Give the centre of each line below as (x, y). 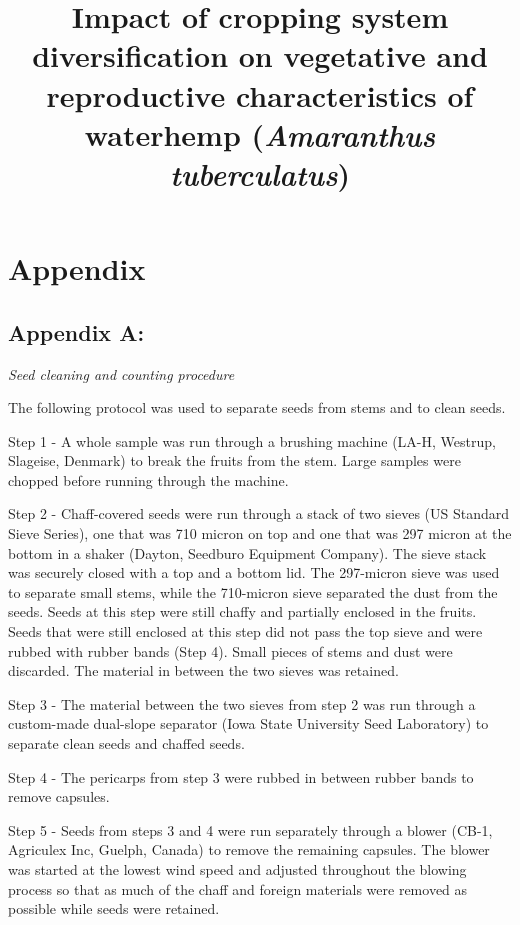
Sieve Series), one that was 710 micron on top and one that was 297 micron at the (260, 533)
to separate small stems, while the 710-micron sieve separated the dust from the (253, 591)
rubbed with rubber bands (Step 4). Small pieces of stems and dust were (230, 650)
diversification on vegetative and (260, 55)
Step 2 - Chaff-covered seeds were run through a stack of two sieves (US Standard (259, 513)
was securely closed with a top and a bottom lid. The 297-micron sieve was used (254, 572)
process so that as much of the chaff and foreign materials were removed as (238, 888)
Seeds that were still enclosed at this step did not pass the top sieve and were (245, 631)
